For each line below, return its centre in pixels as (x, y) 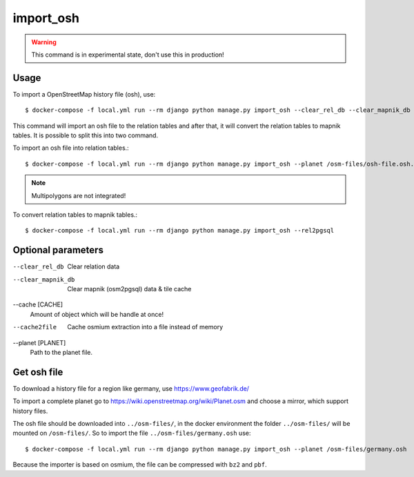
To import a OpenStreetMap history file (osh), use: (84, 94)
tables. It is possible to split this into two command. (86, 135)
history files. (30, 411)
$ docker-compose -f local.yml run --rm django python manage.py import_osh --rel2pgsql (180, 231)
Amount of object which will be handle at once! (97, 314)
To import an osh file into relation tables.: (71, 148)
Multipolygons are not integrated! (79, 195)
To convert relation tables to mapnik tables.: (75, 215)
